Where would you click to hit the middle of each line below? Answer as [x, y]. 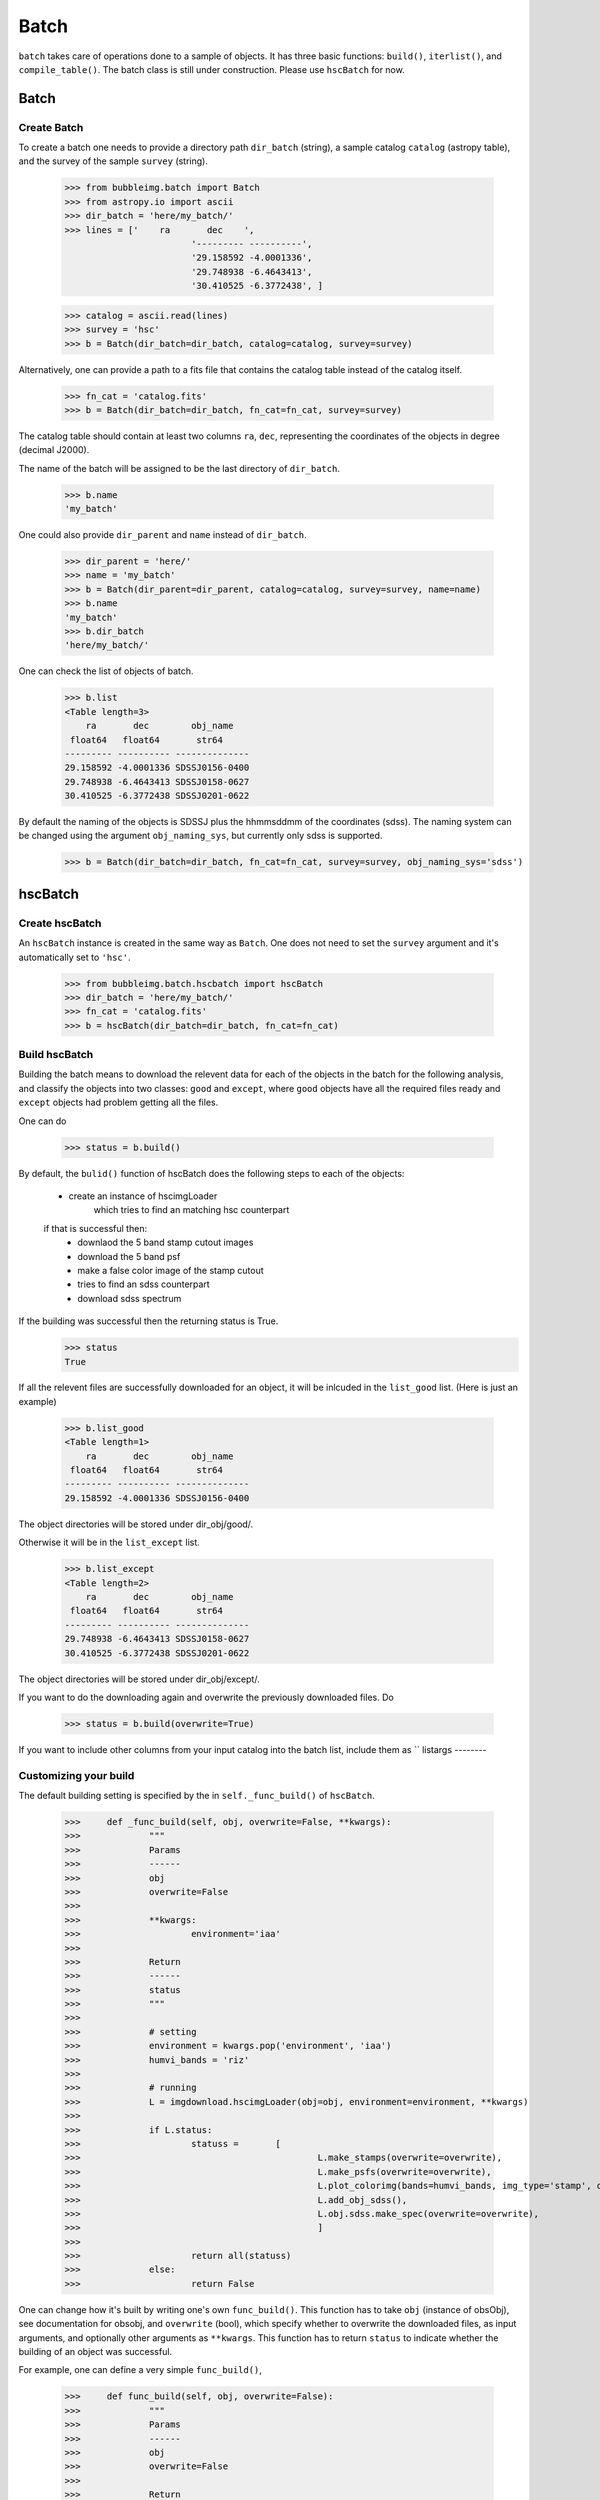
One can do [42, 1121]
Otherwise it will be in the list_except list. [109, 1542]
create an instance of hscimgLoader [143, 1196]
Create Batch [51, 127]
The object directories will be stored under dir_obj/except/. [139, 1679]
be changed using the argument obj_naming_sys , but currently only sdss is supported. [200, 836]
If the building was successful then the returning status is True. [148, 1321]
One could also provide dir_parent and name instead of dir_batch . [162, 535]
